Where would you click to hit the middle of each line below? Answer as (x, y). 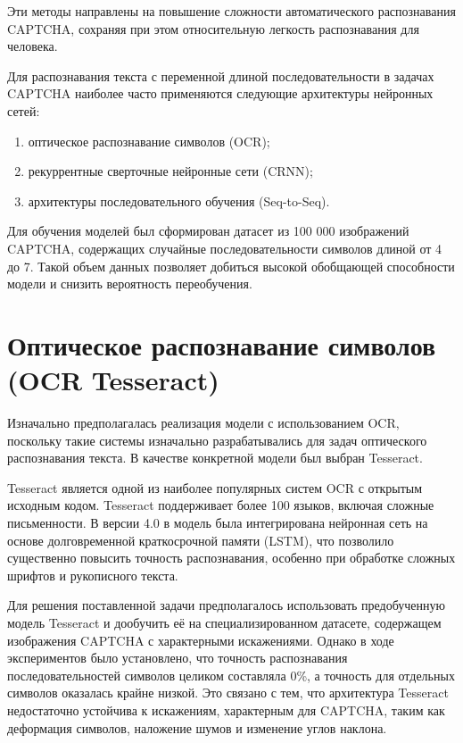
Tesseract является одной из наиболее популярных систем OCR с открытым (215, 487)
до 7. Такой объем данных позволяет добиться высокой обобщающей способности (231, 266)
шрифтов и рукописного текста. (93, 575)
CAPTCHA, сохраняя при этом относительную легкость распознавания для (213, 28)
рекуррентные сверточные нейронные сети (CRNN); (170, 171)
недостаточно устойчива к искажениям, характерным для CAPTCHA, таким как (226, 710)
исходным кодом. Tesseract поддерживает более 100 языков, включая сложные (221, 505)
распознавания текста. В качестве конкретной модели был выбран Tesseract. (215, 458)
